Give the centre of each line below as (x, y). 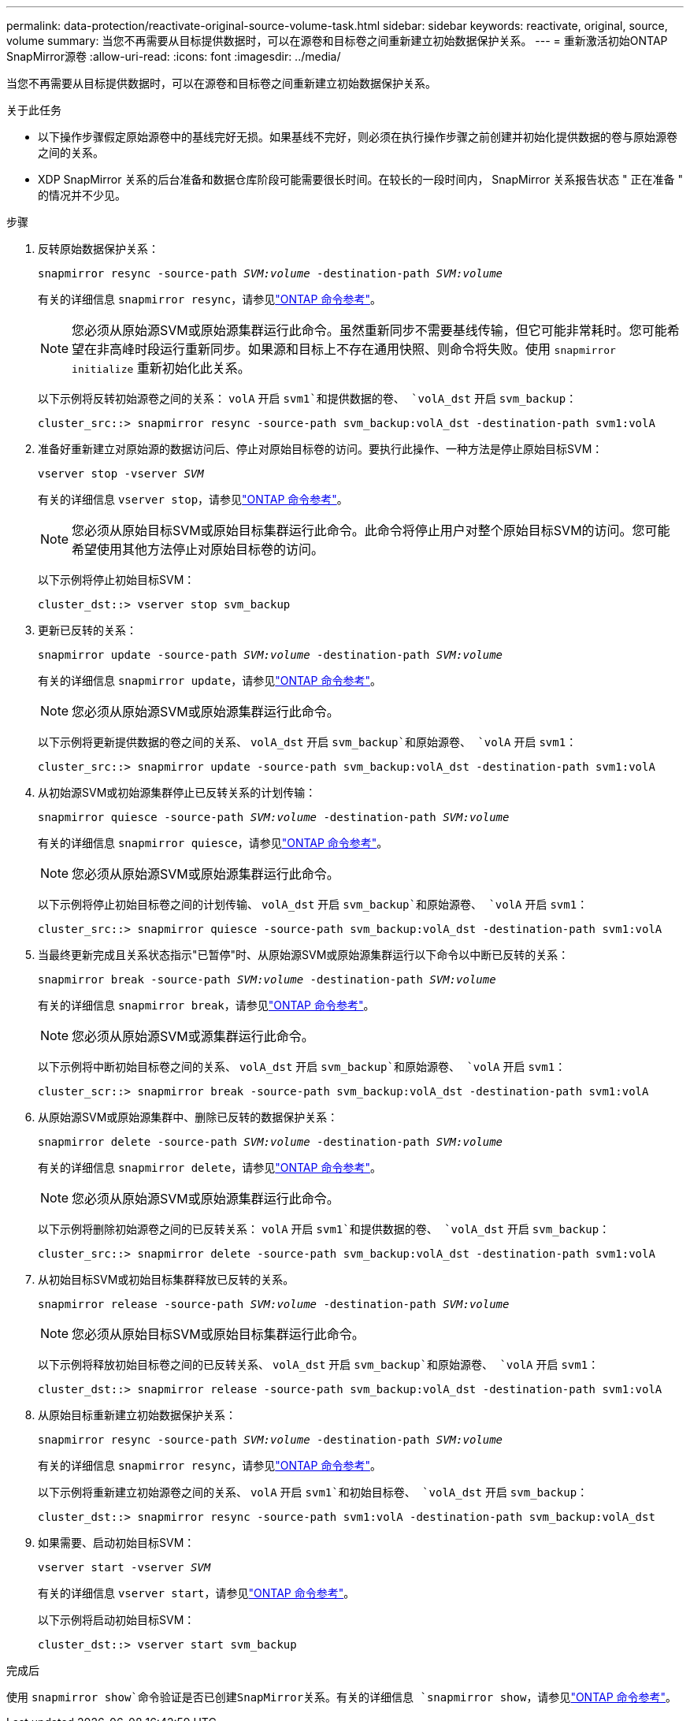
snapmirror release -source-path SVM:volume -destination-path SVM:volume (274, 1304)
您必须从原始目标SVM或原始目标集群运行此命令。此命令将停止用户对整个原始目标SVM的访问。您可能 (371, 530)
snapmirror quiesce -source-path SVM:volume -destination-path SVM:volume (274, 817)
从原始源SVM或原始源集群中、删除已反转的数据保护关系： (188, 1117)
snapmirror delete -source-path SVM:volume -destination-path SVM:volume (271, 1142)
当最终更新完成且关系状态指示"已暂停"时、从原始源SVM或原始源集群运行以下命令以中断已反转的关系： (304, 955)
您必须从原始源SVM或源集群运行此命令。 (193, 1036)
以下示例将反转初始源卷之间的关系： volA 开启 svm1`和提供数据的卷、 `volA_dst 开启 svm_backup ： (308, 398)
